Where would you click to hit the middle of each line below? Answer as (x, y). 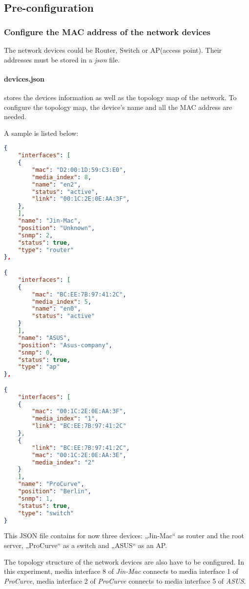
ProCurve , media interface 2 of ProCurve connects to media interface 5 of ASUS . (125, 580)
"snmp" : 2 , (35, 235)
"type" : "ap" (39, 367)
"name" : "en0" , (56, 309)
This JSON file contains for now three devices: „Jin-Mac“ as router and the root (124, 536)
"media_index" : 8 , (62, 177)
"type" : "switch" (46, 513)
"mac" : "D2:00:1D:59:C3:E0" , (79, 170)
